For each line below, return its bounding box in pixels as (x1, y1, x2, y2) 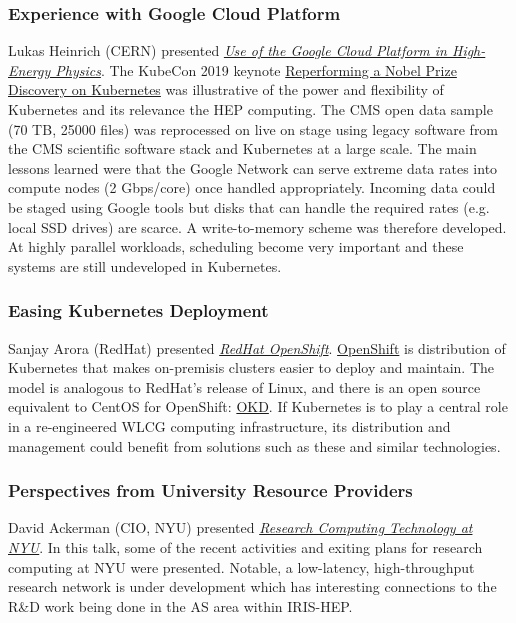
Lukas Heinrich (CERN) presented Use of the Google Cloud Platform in (8, 40, 447, 61)
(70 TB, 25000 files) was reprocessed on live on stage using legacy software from (8, 118, 499, 139)
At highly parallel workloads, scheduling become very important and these (8, 236, 464, 257)
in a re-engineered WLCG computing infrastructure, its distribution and (8, 415, 451, 436)
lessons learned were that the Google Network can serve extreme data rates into (8, 157, 498, 178)
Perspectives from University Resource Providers (8, 478, 413, 503)
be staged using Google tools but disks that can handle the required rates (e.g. (8, 196, 490, 217)
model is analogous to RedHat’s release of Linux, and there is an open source (8, 376, 481, 397)
